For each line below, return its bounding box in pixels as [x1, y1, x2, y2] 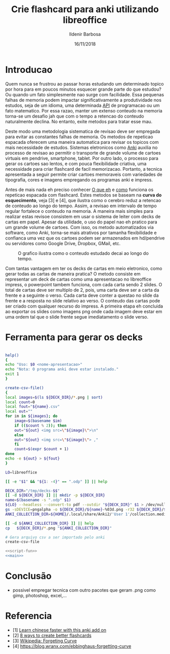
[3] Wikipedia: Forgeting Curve [12, 637, 77, 644]
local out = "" [5, 409, 33, 414]
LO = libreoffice [5, 470, 37, 475]
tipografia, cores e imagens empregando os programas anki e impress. [5, 176, 153, 183]
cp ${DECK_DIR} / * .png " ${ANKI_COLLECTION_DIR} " [5, 525, 112, 530]
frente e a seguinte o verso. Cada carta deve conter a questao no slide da [5, 292, 159, 298]
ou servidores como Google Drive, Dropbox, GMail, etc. [5, 240, 121, 246]
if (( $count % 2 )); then [14, 423, 67, 428]
